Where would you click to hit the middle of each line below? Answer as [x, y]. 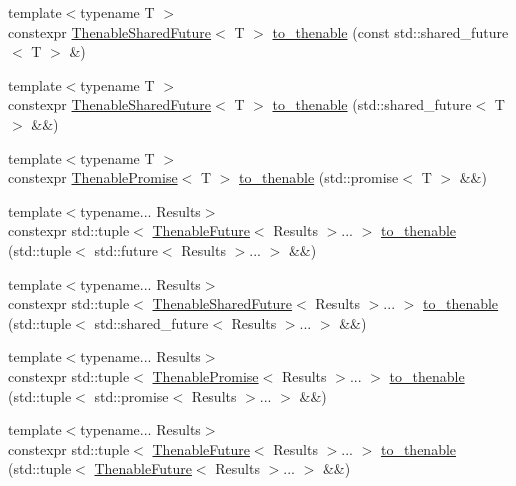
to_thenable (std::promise [319, 177]
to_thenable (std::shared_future [372, 104]
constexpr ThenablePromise [93, 177]
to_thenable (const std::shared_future [390, 31]
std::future [126, 249]
